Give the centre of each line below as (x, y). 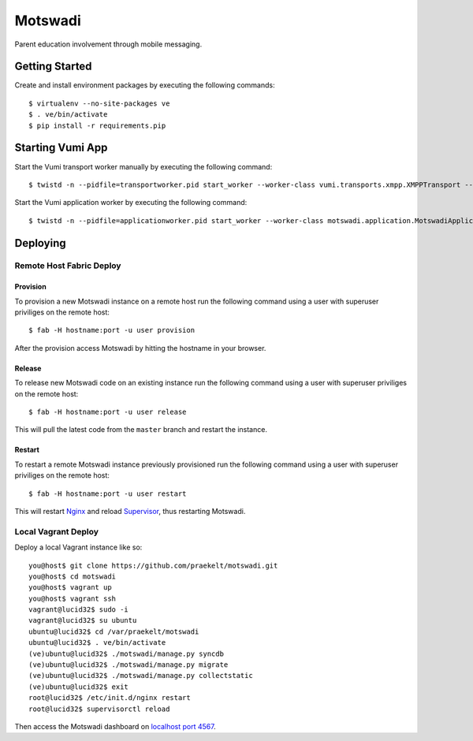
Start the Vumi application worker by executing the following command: (131, 203)
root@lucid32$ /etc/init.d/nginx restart (110, 698)
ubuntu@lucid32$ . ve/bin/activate (97, 643)
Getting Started (53, 67)
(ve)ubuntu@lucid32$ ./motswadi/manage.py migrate (128, 665)
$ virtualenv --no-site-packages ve (99, 103)
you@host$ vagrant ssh (73, 598)
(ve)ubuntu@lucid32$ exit (79, 687)
